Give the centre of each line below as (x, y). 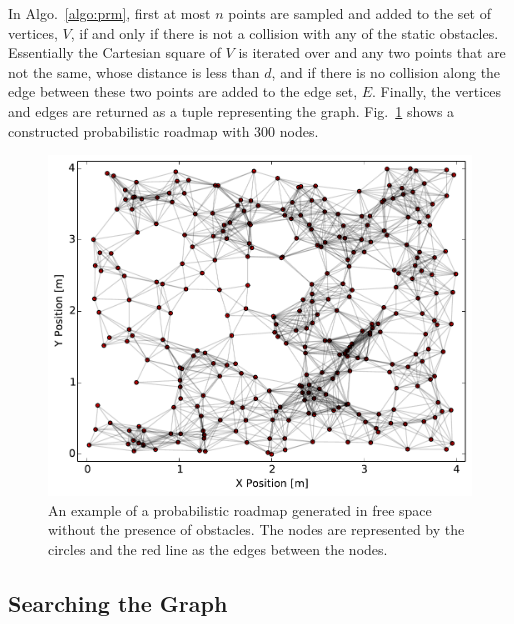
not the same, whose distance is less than (134, 71)
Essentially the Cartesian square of (114, 52)
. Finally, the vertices (437, 91)
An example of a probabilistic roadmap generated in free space (240, 509)
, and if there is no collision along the (386, 71)
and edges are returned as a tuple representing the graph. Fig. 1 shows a (231, 110)
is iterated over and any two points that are (372, 52)
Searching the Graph (118, 602)
